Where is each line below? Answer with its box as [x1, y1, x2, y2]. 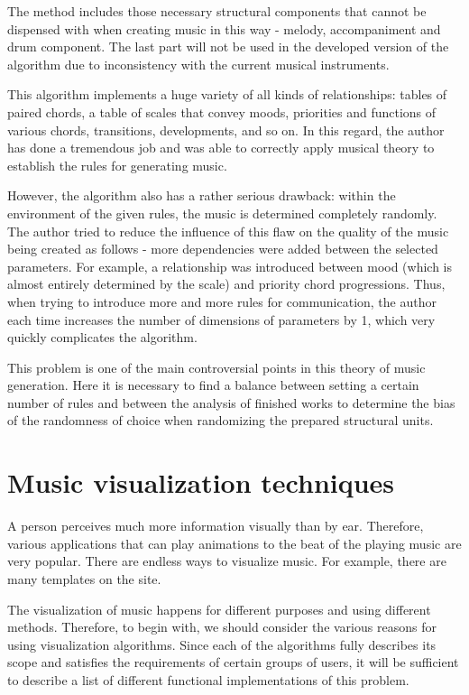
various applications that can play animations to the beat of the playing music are [7, 533, 462, 552]
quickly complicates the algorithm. [7, 328, 198, 347]
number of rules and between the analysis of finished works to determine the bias [7, 393, 455, 412]
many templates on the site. [7, 569, 161, 588]
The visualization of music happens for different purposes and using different [7, 599, 431, 618]
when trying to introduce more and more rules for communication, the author [7, 292, 437, 310]
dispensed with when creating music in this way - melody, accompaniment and [7, 19, 441, 38]
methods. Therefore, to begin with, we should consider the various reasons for [7, 617, 437, 636]
